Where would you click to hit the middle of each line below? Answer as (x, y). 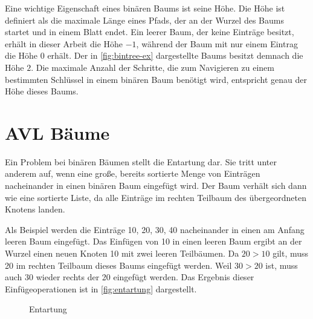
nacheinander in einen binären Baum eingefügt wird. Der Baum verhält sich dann (156, 186)
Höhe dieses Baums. (42, 91)
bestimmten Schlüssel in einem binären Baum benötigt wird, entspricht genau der (156, 79)
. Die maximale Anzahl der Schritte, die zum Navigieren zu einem (153, 67)
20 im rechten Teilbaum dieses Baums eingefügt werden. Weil (118, 265)
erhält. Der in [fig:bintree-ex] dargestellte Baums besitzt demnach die (175, 55)
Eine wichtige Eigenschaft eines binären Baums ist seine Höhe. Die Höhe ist (145, 8)
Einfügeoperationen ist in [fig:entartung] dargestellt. (101, 288)
